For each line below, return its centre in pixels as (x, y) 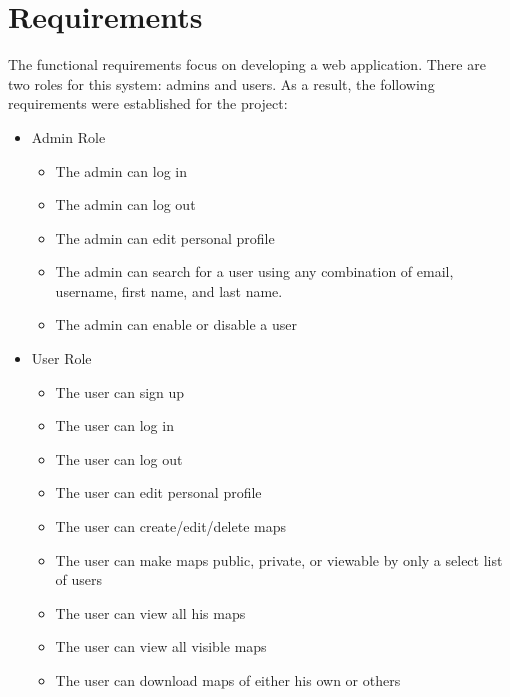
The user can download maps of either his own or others (228, 680)
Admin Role (68, 136)
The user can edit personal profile (158, 492)
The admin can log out (125, 204)
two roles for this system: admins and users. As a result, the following (221, 83)
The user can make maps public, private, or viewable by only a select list (279, 559)
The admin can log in (121, 170)
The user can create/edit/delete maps (171, 526)
